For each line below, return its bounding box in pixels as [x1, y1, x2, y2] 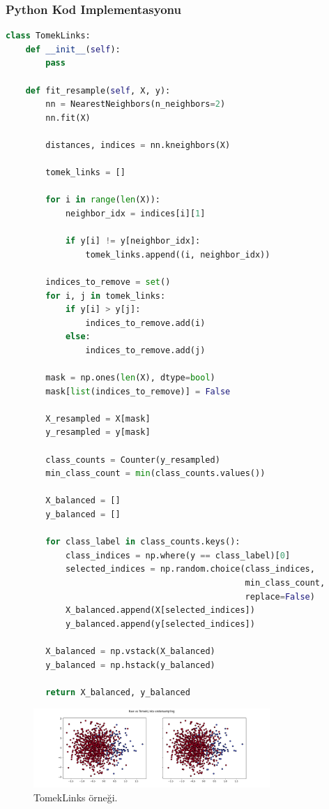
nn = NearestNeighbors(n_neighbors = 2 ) [45, 99, 226, 110]
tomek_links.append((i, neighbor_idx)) [85, 249, 270, 260]
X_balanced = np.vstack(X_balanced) [45, 646, 215, 656]
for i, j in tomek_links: [45, 290, 166, 301]
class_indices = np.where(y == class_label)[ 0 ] [65, 550, 291, 561]
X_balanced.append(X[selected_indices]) [65, 605, 255, 616]
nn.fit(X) [45, 112, 91, 123]
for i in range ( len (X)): [45, 195, 160, 205]
